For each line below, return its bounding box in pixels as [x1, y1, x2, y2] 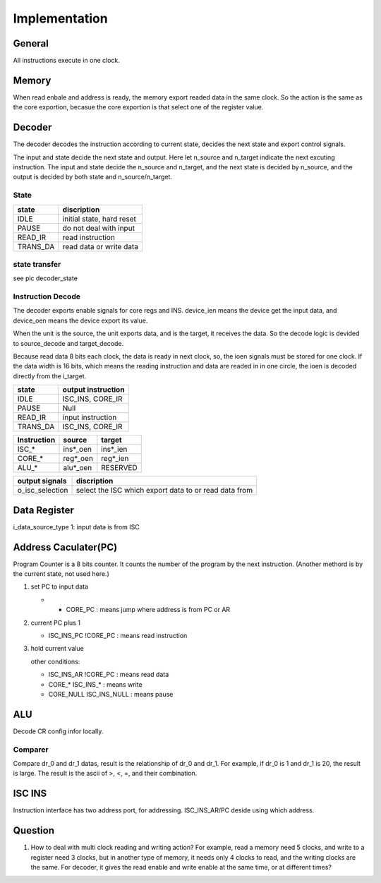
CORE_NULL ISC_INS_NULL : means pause [48, 690, 174, 698]
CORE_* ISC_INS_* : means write [48, 680, 143, 688]
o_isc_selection [17, 486, 68, 495]
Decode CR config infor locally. [13, 727, 104, 735]
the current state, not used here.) [13, 570, 109, 578]
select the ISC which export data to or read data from [75, 486, 253, 495]
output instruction [62, 385, 125, 395]
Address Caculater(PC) [13, 541, 118, 553]
